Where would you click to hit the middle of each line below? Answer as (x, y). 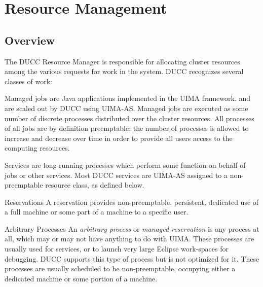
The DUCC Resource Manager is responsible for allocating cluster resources (122, 61)
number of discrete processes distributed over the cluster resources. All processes (129, 118)
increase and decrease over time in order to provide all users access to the (119, 138)
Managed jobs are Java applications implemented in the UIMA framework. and (128, 98)
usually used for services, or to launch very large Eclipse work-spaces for (117, 249)
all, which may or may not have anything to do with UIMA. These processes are (129, 239)
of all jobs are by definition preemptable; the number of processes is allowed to (127, 128)
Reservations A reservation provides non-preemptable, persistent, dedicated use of (132, 202)
